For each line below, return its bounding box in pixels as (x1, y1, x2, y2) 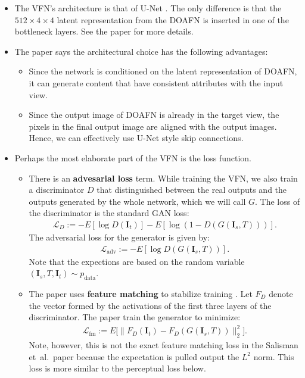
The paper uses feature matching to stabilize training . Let (29, 287, 253, 299)
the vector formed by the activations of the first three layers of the (29, 299, 272, 311)
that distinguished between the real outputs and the (97, 183, 287, 196)
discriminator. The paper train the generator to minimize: (29, 311, 241, 323)
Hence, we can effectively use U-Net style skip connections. (29, 132, 244, 144)
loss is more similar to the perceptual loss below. (29, 362, 206, 374)
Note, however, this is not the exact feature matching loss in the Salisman (29, 339, 298, 351)
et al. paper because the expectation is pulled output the (29, 350, 239, 363)
